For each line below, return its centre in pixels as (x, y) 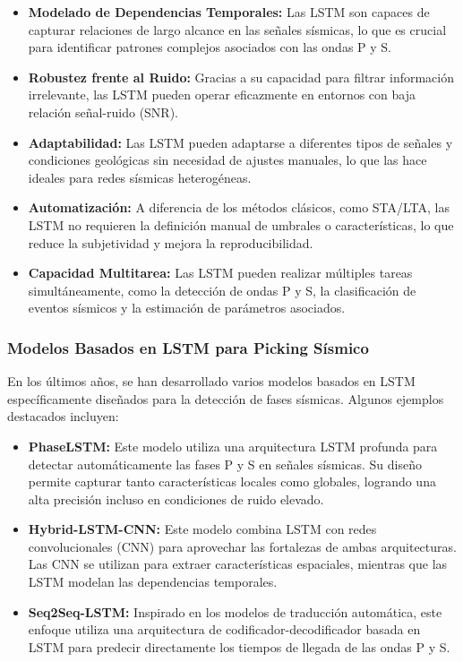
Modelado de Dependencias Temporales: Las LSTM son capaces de (229, 12)
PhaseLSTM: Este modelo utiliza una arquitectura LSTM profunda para (233, 446)
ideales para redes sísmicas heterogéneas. (140, 177)
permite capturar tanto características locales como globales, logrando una (232, 481)
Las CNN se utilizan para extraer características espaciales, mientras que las (238, 564)
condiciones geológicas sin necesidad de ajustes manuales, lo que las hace (227, 160)
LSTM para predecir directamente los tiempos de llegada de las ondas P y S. (239, 646)
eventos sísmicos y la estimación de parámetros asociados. (187, 308)
